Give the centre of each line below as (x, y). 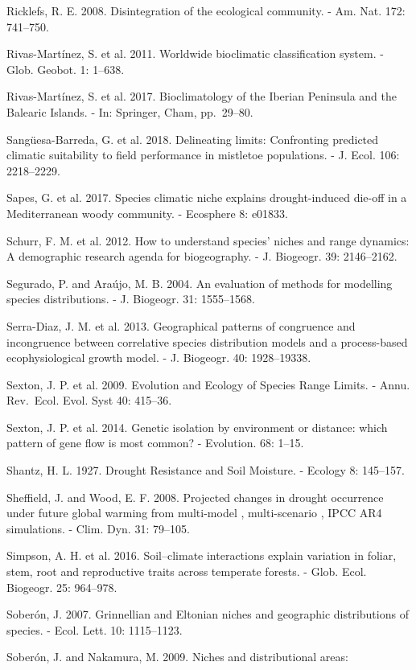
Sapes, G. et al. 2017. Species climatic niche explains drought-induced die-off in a (207, 197)
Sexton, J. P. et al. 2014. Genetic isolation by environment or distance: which (197, 427)
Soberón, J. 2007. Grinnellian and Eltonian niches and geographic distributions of (208, 614)
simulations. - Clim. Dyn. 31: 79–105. (98, 528)
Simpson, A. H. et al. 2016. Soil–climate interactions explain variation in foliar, (202, 555)
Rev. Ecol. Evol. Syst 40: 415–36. (89, 400)
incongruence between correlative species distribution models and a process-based (207, 341)
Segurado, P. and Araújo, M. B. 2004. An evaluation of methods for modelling (200, 283)
